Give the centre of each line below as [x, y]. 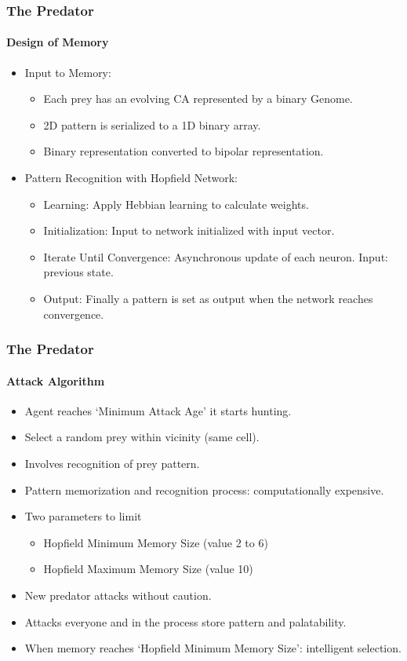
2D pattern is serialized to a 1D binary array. [152, 124]
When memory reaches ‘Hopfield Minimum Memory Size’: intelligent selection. [213, 648]
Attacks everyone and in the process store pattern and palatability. [185, 621]
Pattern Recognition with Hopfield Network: [131, 178]
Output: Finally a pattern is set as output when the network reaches [208, 298]
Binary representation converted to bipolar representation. [184, 151]
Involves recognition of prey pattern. [112, 463]
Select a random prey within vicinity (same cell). [142, 437]
